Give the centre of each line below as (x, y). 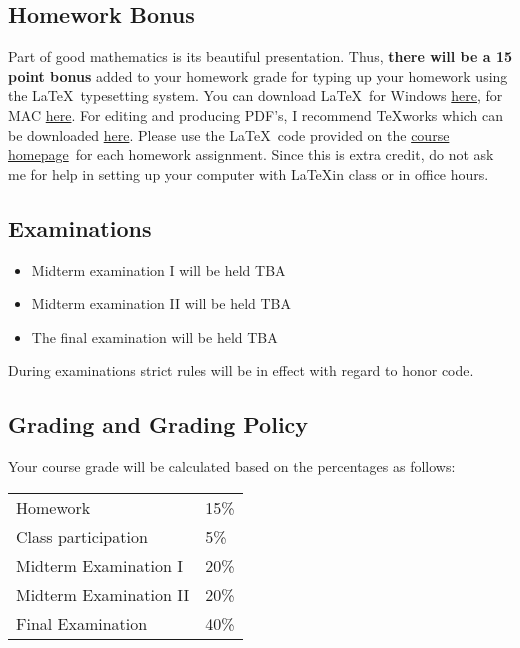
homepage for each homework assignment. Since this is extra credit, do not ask (251, 154)
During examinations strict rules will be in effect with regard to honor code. (241, 370)
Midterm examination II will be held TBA (161, 303)
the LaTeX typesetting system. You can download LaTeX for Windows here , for (255, 95)
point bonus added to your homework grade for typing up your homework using (258, 75)
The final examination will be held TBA (154, 336)
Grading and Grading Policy (158, 424)
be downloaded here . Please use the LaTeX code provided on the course (229, 134)
